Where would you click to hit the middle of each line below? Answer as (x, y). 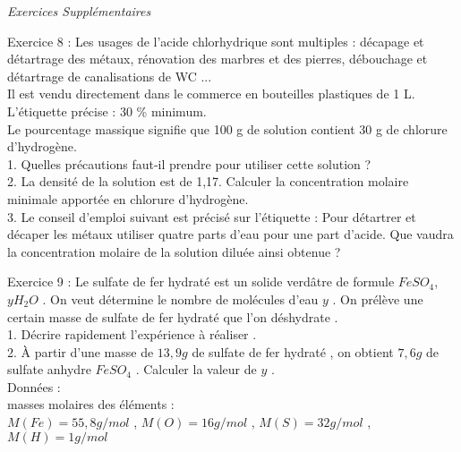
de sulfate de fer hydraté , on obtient (293, 351)
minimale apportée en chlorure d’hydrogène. (128, 198)
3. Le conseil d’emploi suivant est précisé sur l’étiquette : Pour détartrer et (212, 216)
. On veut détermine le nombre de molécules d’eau (180, 298)
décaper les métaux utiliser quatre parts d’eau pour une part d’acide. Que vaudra (230, 234)
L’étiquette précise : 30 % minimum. (107, 111)
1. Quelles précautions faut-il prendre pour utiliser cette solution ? (189, 163)
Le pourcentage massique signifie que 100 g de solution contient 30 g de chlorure (227, 128)
